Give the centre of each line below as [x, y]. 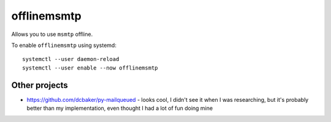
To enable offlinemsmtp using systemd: [64, 45]
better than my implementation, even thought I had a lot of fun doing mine [120, 108]
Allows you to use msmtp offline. [52, 34]
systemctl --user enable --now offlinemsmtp [90, 68]
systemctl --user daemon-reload [71, 59]
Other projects [40, 85]
